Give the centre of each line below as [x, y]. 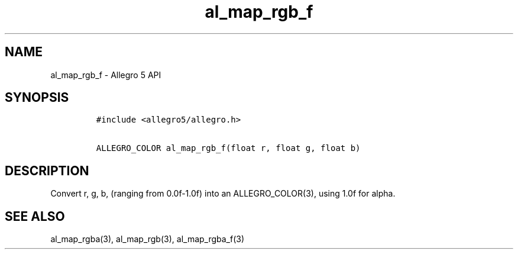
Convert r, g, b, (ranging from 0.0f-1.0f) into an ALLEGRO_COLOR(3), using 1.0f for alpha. [223, 194]
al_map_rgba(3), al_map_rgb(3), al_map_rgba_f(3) [148, 239]
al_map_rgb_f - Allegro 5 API [106, 75]
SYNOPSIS [37, 98]
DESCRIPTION [47, 171]
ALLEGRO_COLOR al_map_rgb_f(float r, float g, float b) [228, 148]
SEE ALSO [35, 216]
